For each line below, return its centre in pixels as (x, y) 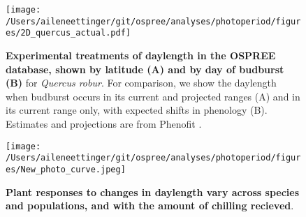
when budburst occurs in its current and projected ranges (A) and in (153, 96)
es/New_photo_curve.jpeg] (66, 169)
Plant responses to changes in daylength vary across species (153, 192)
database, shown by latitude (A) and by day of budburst (145, 69)
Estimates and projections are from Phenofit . (104, 123)
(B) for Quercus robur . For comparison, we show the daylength (141, 83)
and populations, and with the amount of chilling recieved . (150, 205)
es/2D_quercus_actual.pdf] (68, 33)
